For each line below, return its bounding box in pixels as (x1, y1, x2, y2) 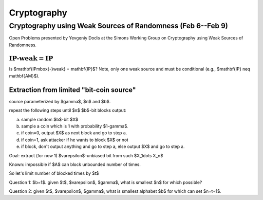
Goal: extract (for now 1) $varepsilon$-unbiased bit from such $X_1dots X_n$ (9, 152, 163, 158)
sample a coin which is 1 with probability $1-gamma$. (21, 123, 129, 129)
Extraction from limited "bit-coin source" (9, 86, 136, 94)
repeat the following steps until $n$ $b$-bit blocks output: (9, 108, 127, 113)
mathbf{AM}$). (9, 73, 40, 79)
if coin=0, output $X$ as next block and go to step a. (21, 130, 127, 136)
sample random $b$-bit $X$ (21, 116, 78, 122)
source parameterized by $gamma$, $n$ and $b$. (9, 98, 111, 104)
